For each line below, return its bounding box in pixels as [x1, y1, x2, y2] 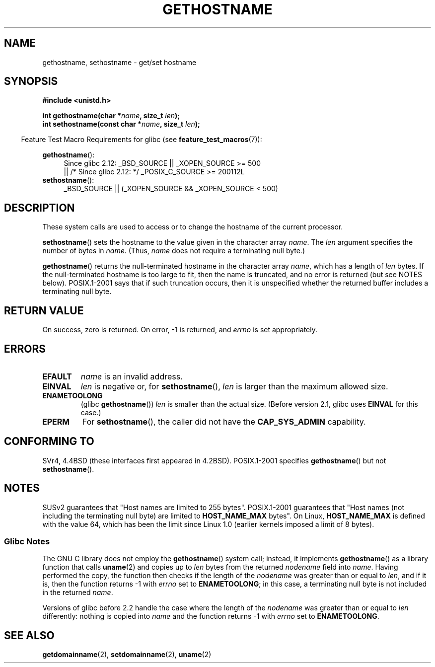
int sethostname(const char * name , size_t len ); [42, 120, 200, 129]
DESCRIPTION [4, 201, 75, 214]
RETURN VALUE [4, 304, 84, 317]
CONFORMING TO [4, 435, 94, 448]
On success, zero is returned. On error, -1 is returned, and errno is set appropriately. [42, 325, 317, 334]
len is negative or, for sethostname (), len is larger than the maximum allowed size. [80, 381, 388, 391]
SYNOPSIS [4, 75, 58, 88]
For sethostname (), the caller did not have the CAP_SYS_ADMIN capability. [82, 416, 366, 427]
